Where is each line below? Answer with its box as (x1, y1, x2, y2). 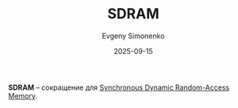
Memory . (8, 91, 38, 100)
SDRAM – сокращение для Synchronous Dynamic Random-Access (8, 83, 230, 92)
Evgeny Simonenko (102, 31, 165, 40)
